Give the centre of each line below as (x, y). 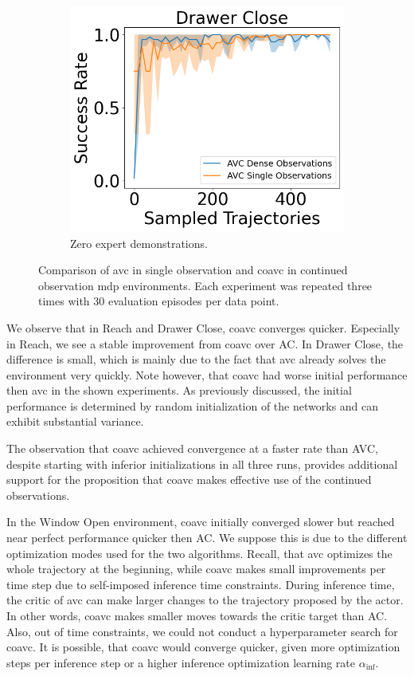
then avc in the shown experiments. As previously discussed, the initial (179, 390)
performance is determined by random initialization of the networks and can (193, 405)
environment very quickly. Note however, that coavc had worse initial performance (207, 374)
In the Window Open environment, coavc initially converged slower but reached (201, 522)
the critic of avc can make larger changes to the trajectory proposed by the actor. (205, 600)
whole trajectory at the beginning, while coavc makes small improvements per (196, 569)
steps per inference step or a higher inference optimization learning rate (181, 662)
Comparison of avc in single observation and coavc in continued (193, 270)
